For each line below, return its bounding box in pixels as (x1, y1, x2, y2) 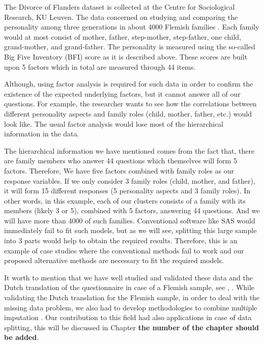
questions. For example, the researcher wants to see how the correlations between (4, 98, 257, 109)
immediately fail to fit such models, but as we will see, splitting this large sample (4, 225, 257, 236)
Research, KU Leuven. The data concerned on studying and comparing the (4, 11, 238, 22)
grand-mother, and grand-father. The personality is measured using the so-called (4, 41, 255, 52)
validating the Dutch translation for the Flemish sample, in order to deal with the (4, 292, 260, 303)
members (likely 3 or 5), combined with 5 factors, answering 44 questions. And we (4, 205, 260, 216)
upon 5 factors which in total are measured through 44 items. (4, 61, 196, 72)
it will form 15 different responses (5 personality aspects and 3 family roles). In (4, 185, 251, 196)
